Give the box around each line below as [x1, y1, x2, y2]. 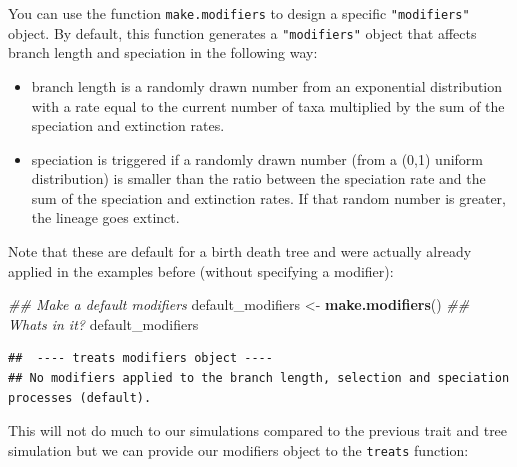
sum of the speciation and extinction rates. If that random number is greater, [31, 187, 506, 208]
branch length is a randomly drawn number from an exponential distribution [31, 75, 503, 96]
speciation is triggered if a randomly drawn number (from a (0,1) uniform [31, 148, 483, 169]
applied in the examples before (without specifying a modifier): [8, 260, 394, 281]
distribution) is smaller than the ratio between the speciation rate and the [31, 168, 486, 189]
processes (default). [8, 390, 152, 405]
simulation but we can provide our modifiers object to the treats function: [8, 439, 469, 460]
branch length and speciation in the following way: [8, 42, 318, 63]
